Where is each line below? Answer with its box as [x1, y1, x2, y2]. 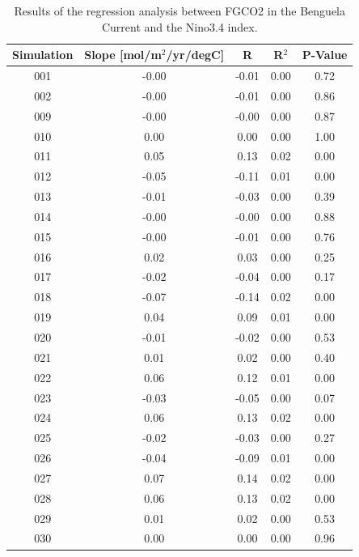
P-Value [302, 46, 348, 63]
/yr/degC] [166, 46, 225, 63]
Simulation [12, 46, 74, 63]
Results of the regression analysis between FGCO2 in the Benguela [14, 2, 345, 19]
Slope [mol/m [84, 46, 162, 63]
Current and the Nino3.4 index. [101, 18, 258, 35]
